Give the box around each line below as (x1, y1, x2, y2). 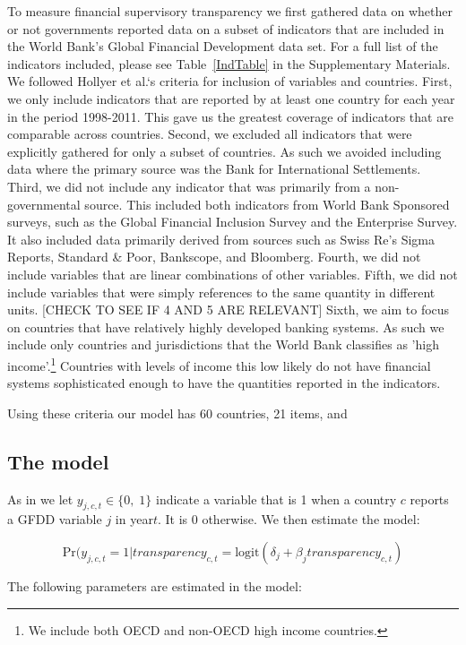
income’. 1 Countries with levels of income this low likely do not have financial (7, 353, 431, 374)
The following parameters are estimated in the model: (7, 576, 302, 595)
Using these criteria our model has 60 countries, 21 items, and (7, 403, 348, 422)
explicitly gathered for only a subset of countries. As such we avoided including (7, 142, 442, 160)
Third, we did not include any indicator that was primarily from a (7, 176, 371, 195)
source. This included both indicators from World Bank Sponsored (84, 194, 450, 213)
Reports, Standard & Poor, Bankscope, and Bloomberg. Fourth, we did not (7, 247, 421, 266)
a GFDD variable (7, 510, 102, 529)
